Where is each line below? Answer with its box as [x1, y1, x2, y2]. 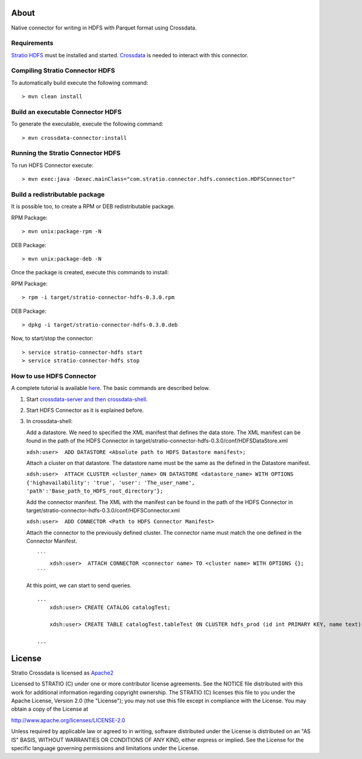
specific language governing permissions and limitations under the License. [11, 745, 199, 752]
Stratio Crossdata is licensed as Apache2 [11, 669, 114, 676]
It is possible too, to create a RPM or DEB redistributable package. [11, 203, 175, 210]
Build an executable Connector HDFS [11, 107, 122, 116]
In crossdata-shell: [26, 418, 73, 425]
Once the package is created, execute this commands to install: [11, 269, 169, 276]
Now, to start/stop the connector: [11, 335, 94, 342]
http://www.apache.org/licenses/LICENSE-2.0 [11, 716, 125, 723]
